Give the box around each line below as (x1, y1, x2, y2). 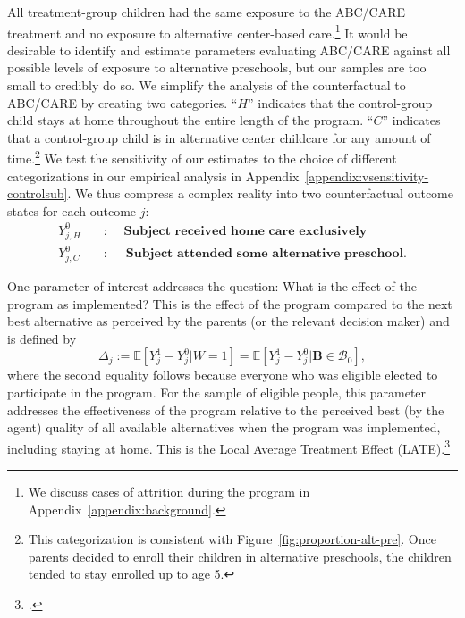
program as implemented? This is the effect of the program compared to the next (7, 294, 452, 313)
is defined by (7, 329, 77, 347)
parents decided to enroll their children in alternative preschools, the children (28, 547, 452, 565)
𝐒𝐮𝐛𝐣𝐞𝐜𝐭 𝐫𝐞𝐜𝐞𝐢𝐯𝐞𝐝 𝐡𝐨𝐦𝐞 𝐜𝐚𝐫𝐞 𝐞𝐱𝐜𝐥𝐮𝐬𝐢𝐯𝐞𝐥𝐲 (123, 224, 368, 238)
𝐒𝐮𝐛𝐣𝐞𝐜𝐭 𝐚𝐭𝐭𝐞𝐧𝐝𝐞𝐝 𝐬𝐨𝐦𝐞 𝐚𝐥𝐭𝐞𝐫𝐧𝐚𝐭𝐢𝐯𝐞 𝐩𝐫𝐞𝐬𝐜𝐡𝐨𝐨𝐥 (125, 247, 403, 261)
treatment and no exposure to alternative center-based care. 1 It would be (7, 21, 408, 42)
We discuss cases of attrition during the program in (28, 481, 310, 500)
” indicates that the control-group (248, 93, 433, 112)
